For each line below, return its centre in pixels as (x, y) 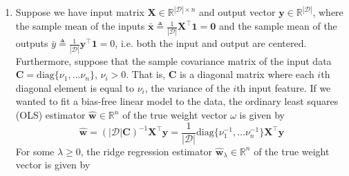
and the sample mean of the (278, 26)
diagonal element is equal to (75, 87)
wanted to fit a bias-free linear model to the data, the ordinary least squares (177, 101)
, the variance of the (187, 87)
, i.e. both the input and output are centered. (211, 43)
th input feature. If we (284, 87)
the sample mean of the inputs (80, 26)
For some (35, 151)
